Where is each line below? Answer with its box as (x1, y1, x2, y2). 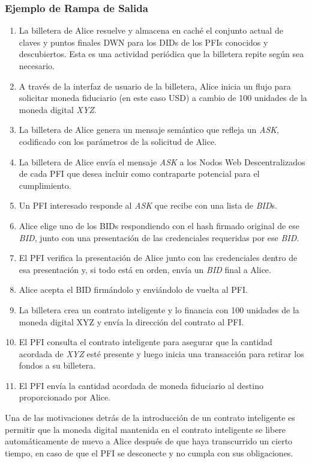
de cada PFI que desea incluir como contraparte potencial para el (19, 167, 260, 180)
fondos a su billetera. (19, 359, 96, 372)
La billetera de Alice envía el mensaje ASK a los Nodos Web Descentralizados (19, 155, 305, 168)
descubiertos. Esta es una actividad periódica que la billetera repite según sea (19, 48, 304, 60)
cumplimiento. (19, 179, 71, 191)
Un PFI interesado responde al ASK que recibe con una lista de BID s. (19, 199, 278, 212)
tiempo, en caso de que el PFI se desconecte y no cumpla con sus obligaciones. (5, 446, 293, 459)
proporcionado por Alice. (19, 391, 111, 403)
